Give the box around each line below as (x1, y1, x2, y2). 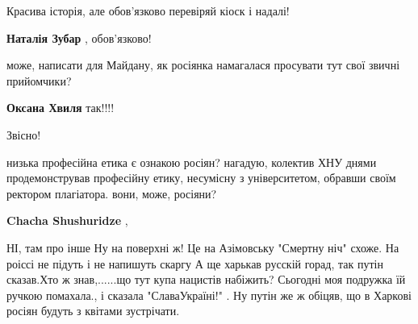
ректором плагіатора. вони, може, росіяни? (6, 185, 217, 201)
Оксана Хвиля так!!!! (6, 99, 115, 116)
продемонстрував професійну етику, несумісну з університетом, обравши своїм (6, 169, 396, 186)
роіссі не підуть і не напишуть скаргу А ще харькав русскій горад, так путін (6, 255, 383, 272)
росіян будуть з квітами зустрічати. (6, 302, 180, 319)
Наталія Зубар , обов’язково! (6, 29, 152, 46)
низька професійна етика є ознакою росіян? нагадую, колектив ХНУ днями (6, 153, 377, 170)
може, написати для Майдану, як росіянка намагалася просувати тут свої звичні (6, 56, 400, 73)
